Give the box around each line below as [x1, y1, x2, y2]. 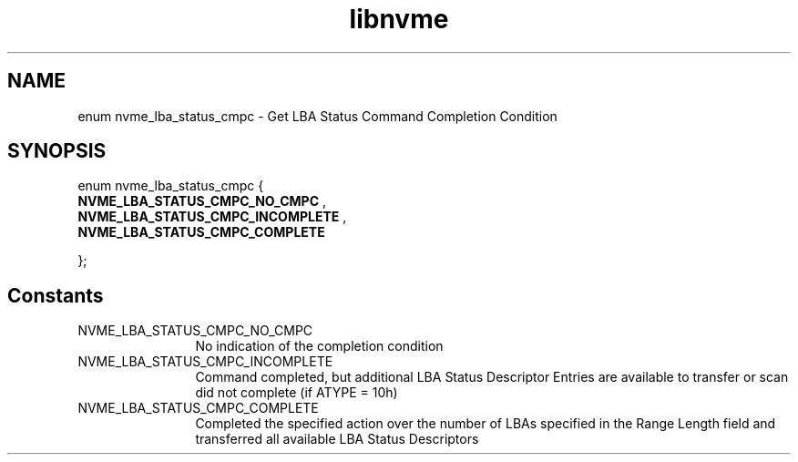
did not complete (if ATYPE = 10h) [195, 385, 398, 401]
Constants [7, 283, 104, 307]
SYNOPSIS [7, 139, 107, 163]
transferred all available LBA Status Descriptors [195, 431, 479, 447]
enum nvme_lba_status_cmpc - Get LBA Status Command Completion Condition [77, 108, 558, 124]
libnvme [349, 4, 449, 35]
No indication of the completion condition [195, 338, 444, 354]
